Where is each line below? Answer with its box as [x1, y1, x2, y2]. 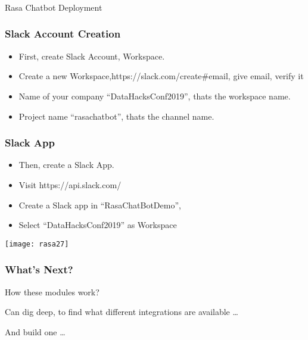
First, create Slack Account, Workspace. [18, 49, 165, 62]
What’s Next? [5, 262, 73, 277]
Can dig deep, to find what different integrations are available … [5, 305, 238, 318]
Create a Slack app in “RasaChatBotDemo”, [18, 198, 181, 211]
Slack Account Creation [5, 26, 121, 41]
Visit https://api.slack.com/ [18, 178, 122, 191]
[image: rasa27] [5, 239, 69, 248]
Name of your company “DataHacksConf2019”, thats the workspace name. [18, 89, 291, 102]
